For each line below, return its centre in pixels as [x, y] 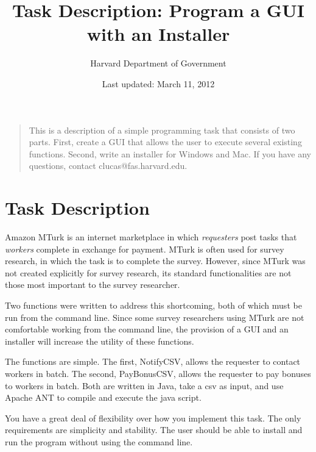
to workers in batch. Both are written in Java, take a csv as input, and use [144, 385]
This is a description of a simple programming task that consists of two [162, 130]
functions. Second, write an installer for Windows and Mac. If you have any [170, 153]
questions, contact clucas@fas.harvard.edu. [108, 166]
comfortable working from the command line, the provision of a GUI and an [147, 329]
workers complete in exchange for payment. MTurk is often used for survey [145, 249]
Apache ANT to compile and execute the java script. [103, 397]
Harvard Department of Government [158, 63]
